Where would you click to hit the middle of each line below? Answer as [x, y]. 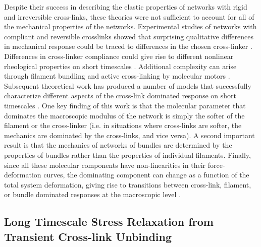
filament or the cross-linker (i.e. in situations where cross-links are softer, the [123, 125]
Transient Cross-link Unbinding [88, 236]
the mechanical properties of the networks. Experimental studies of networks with [130, 26]
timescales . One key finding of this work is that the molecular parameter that [125, 105]
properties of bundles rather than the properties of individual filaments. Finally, [127, 155]
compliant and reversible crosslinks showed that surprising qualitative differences [129, 36]
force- [216, 165]
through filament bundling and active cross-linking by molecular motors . [117, 76]
